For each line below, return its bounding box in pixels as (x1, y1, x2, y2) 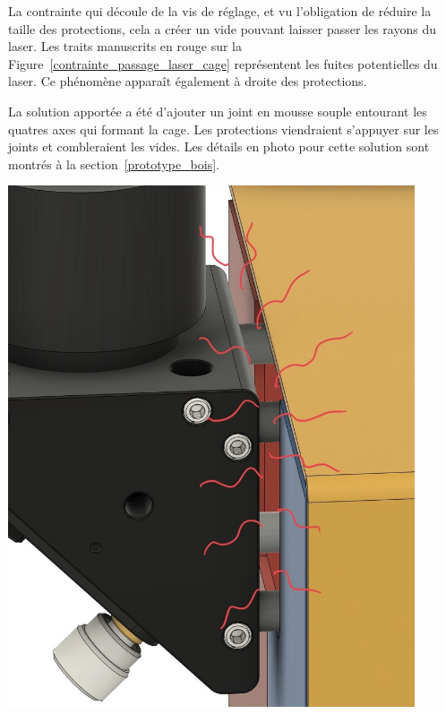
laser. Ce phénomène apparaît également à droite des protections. (8, 72, 367, 90)
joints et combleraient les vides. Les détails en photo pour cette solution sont (8, 137, 430, 156)
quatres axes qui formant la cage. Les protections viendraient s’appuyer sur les (8, 119, 439, 138)
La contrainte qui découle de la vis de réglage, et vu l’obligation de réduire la (8, 2, 432, 20)
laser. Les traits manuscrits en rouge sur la (8, 37, 242, 56)
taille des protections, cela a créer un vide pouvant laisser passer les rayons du (8, 19, 436, 38)
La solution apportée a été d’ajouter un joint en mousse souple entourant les (8, 101, 427, 120)
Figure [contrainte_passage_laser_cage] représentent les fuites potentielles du (8, 54, 438, 73)
